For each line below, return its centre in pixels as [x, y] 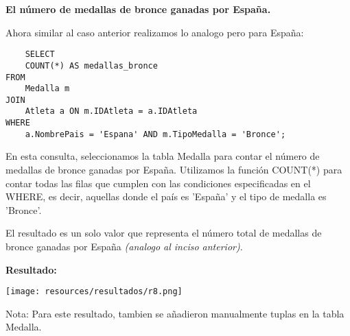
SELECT [40, 55]
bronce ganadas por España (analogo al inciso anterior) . [124, 246]
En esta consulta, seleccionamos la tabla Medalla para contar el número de [163, 156]
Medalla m [47, 89]
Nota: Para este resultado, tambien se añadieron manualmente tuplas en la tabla [175, 313]
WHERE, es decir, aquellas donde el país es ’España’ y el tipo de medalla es [166, 196]
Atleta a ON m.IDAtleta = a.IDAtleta [111, 111]
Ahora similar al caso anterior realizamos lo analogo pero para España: [155, 32]
